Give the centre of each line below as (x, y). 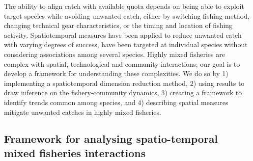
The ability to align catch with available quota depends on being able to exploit (124, 6)
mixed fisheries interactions (75, 152)
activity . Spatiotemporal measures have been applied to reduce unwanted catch (123, 35)
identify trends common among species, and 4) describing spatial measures (116, 102)
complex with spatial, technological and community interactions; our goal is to (122, 64)
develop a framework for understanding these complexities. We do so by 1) (116, 73)
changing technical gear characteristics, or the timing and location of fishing (118, 25)
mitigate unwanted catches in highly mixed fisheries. (83, 112)
